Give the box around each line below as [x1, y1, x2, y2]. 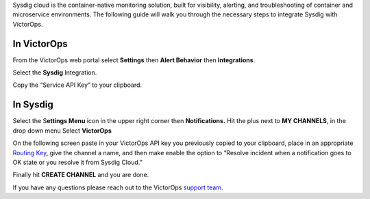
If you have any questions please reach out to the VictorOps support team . [12, 183, 223, 191]
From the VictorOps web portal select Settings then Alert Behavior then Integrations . [12, 55, 256, 64]
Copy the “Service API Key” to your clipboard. [12, 81, 143, 89]
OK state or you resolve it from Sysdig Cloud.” [12, 158, 143, 166]
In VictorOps [12, 38, 68, 49]
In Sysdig [12, 99, 54, 111]
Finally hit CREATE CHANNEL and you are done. [12, 171, 149, 179]
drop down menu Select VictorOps [12, 127, 112, 135]
